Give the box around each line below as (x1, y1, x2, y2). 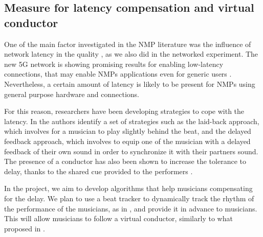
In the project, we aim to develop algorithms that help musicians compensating (4, 183, 253, 194)
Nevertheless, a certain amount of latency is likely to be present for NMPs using (4, 78, 255, 89)
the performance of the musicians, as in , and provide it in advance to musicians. (4, 203, 257, 214)
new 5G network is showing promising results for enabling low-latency (4, 58, 224, 69)
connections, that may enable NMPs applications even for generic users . (4, 68, 232, 79)
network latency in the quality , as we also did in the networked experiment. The (4, 49, 258, 59)
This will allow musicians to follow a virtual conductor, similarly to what (4, 213, 233, 224)
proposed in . (4, 223, 45, 233)
